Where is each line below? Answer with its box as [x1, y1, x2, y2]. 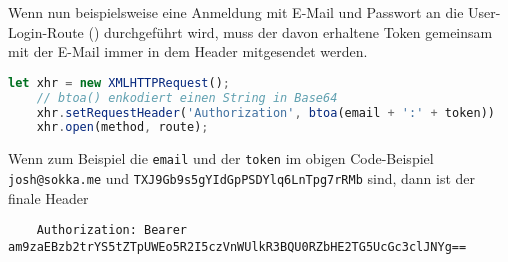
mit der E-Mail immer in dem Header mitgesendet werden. [8, 41, 368, 62]
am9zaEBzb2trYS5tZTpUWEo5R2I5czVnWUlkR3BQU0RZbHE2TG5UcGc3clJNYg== [8, 239, 467, 254]
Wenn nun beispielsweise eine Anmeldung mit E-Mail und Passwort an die [8, 2, 464, 22]
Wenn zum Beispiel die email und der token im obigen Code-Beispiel [8, 148, 434, 169]
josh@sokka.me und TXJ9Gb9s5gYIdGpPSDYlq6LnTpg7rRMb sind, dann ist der [8, 167, 476, 188]
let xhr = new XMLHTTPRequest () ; [8, 75, 231, 90]
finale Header [8, 187, 89, 208]
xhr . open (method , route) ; [36, 120, 209, 135]
